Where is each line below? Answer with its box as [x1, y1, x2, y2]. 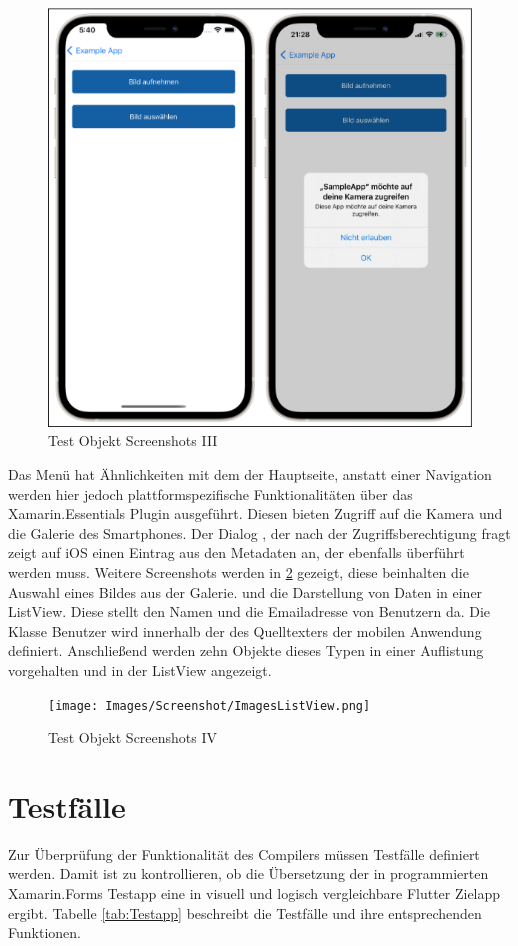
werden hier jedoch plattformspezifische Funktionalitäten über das [8, 483, 413, 504]
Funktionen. [8, 922, 81, 943]
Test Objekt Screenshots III [48, 430, 218, 451]
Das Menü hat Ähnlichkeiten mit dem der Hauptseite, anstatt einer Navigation [8, 463, 492, 484]
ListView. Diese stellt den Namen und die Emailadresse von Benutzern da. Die [8, 601, 491, 622]
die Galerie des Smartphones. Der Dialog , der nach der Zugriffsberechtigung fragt [8, 522, 511, 543]
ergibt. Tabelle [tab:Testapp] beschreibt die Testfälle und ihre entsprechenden [8, 902, 482, 923]
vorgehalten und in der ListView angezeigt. [8, 659, 272, 680]
